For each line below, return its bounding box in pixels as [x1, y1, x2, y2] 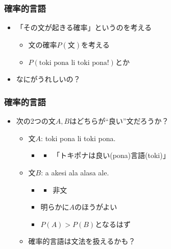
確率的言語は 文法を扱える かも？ [28, 236, 136, 246]
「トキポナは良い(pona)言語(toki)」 [53, 150, 170, 161]
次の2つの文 [16, 116, 56, 126]
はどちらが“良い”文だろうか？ [69, 116, 169, 126]
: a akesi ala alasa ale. [41, 167, 109, 177]
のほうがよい [74, 201, 117, 212]
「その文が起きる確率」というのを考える [16, 22, 152, 33]
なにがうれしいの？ [16, 74, 81, 84]
